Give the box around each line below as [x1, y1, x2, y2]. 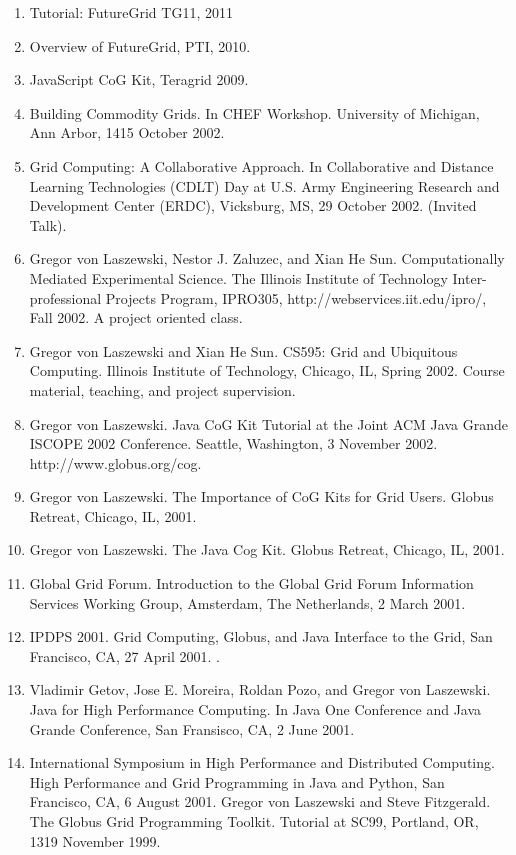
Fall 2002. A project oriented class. [29, 307, 243, 328]
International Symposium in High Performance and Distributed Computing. [29, 752, 495, 773]
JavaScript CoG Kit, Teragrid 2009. [29, 69, 249, 90]
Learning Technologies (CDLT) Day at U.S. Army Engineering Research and [29, 175, 500, 196]
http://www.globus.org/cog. [29, 452, 202, 473]
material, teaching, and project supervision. [29, 379, 296, 400]
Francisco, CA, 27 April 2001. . [29, 645, 220, 666]
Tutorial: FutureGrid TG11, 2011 [29, 2, 233, 22]
